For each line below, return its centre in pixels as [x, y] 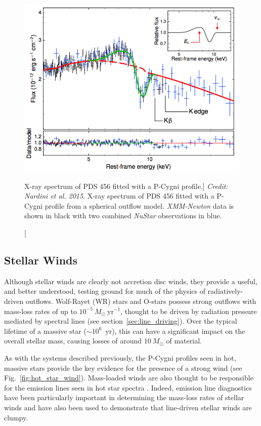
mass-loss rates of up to [40, 311]
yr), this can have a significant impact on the [175, 331]
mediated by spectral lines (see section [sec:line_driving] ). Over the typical [121, 321]
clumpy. [16, 417]
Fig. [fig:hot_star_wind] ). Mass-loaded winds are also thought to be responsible [129, 378]
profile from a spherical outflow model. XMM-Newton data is [139, 205]
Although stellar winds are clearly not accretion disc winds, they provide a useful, [131, 281]
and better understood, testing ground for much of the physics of [105, 291]
